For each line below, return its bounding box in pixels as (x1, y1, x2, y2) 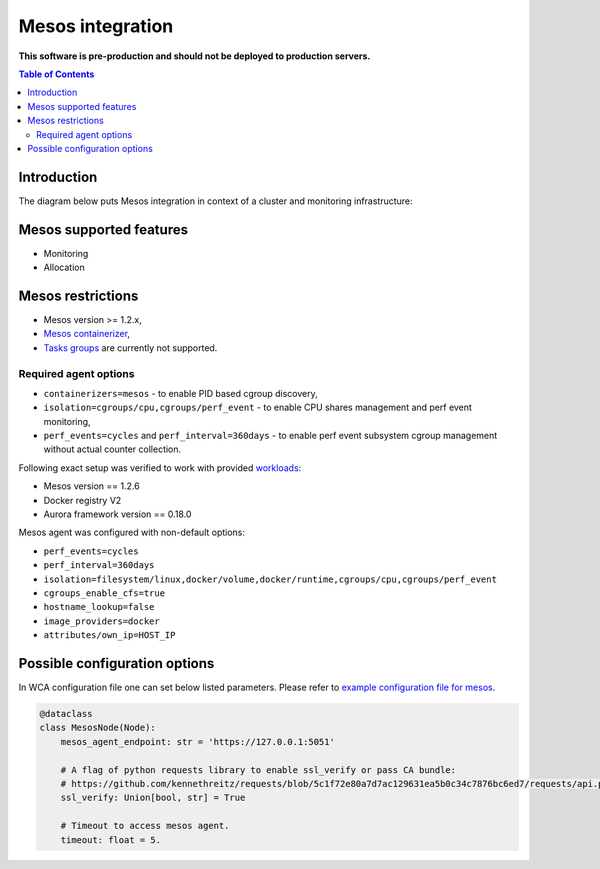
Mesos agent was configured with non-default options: (18, 526, 245, 539)
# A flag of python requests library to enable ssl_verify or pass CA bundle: (60, 764, 457, 775)
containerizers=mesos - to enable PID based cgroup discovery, (43, 387, 319, 399)
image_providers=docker (43, 615, 160, 627)
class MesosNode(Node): (39, 722, 157, 734)
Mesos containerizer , (43, 328, 130, 340)
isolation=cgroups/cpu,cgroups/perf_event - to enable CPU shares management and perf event (43, 401, 472, 414)
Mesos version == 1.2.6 (43, 480, 140, 492)
